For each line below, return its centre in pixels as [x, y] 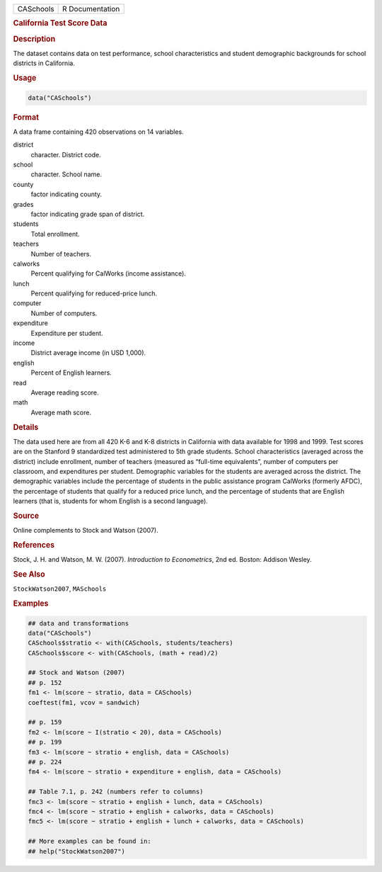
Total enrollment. [56, 234]
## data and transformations [79, 623]
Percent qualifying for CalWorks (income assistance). [109, 273]
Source [26, 516]
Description [34, 39]
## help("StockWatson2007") [76, 851]
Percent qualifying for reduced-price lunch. [94, 293]
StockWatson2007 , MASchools [60, 589]
